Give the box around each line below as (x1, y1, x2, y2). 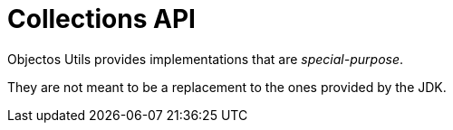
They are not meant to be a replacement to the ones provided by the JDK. (7, 79, 447, 95)
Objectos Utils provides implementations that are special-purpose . (7, 51, 404, 67)
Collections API (7, 4, 196, 34)
